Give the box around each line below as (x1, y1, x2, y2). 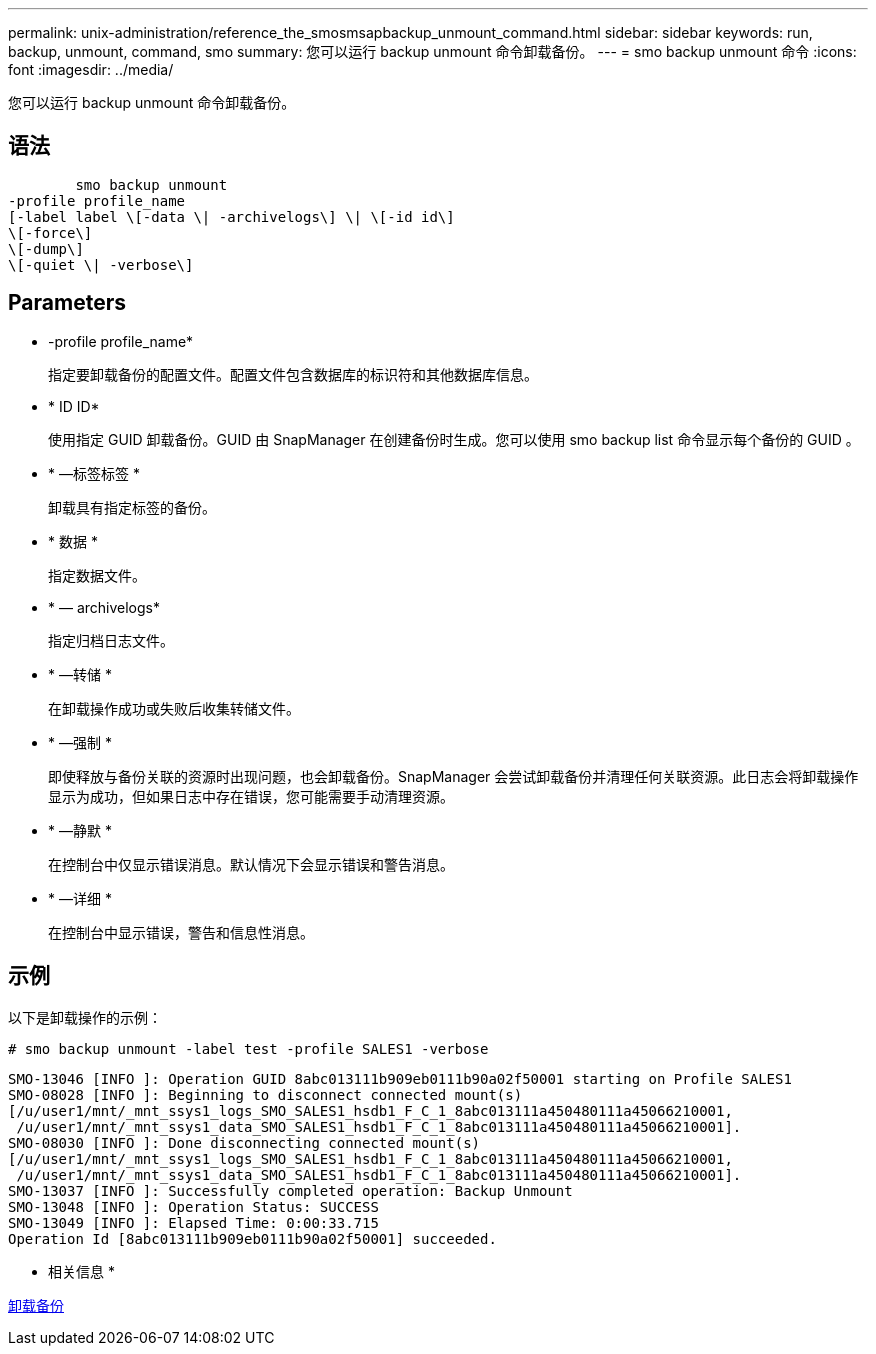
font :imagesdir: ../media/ (8, 61, 174, 78)
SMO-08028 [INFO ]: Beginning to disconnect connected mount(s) (8, 1086, 523, 1103)
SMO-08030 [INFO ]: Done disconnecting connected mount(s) (8, 1134, 481, 1151)
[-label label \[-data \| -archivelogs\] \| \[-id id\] (8, 208, 455, 225)
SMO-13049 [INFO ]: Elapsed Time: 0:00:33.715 (8, 1214, 379, 1231)
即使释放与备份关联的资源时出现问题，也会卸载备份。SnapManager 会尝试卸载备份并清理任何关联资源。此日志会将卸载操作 (48, 767, 859, 785)
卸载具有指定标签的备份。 (48, 498, 216, 516)
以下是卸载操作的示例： (8, 1008, 162, 1026)
